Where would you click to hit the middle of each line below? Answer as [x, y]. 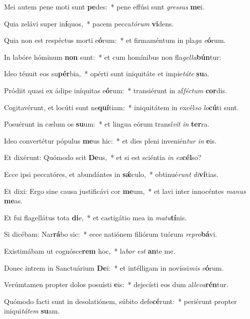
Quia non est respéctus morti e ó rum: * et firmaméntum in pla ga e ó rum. [115, 40]
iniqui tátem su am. [32, 311]
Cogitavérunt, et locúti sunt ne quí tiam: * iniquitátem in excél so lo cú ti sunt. [122, 107]
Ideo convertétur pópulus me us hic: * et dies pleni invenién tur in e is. [110, 140]
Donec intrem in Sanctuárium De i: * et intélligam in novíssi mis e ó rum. [114, 267]
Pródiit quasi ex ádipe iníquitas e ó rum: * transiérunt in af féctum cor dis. [116, 90]
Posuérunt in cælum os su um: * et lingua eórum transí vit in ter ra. [107, 124]
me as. [13, 201]
